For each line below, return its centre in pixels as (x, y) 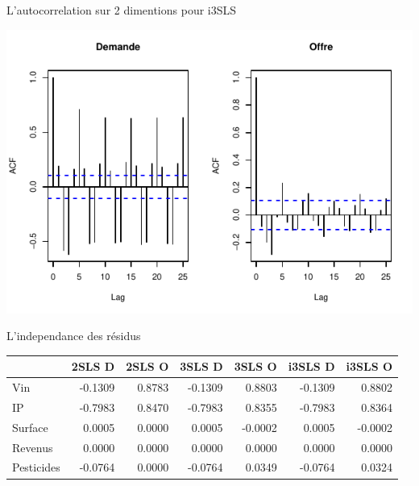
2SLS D (93, 366)
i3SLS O (369, 366)
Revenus (33, 447)
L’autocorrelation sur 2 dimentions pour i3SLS (122, 10)
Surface (30, 427)
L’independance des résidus (74, 336)
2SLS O (147, 366)
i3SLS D (311, 366)
